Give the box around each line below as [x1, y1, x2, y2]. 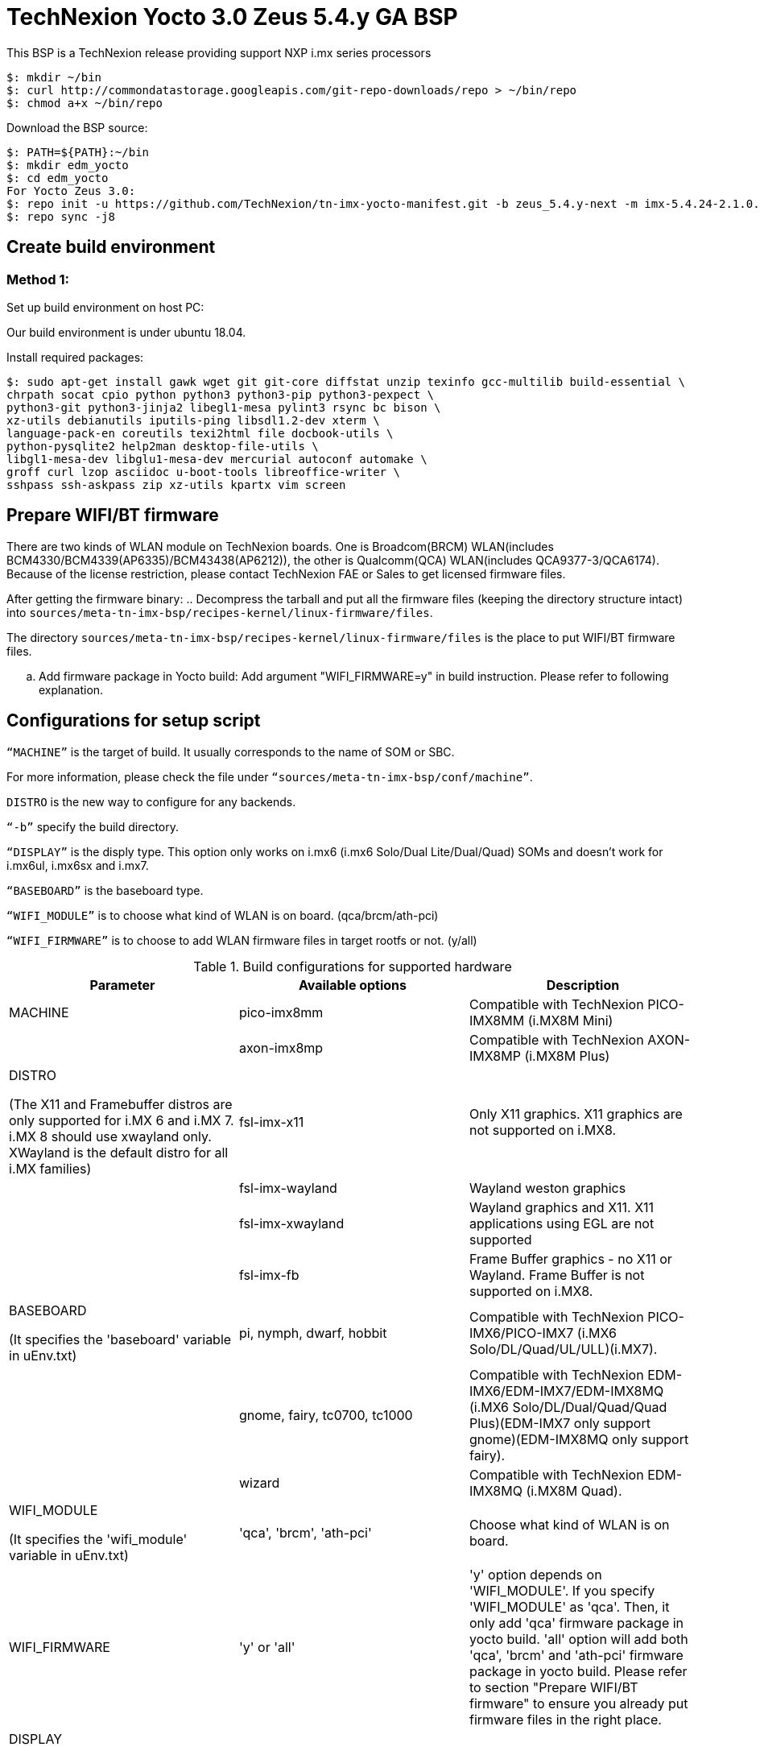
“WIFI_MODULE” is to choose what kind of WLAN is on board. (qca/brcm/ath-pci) [6, 908, 439, 922]
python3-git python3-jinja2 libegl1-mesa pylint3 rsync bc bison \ [6, 400, 441, 414]
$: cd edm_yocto [6, 171, 109, 184]
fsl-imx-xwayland [238, 1215, 345, 1231]
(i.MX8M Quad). [526, 1482, 622, 1499]
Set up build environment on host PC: [6, 300, 204, 314]
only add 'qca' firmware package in [469, 1614, 684, 1631]
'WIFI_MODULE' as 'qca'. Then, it [469, 1598, 670, 1615]
